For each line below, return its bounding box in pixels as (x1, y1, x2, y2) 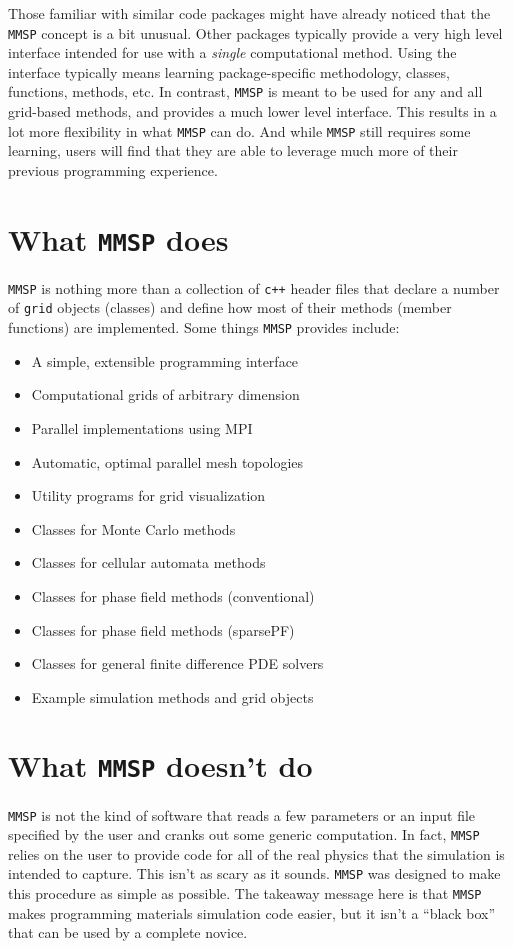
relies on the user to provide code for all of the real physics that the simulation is (8, 843, 505, 864)
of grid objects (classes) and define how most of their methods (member (8, 297, 452, 318)
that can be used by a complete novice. (8, 922, 248, 943)
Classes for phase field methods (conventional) (31, 585, 315, 606)
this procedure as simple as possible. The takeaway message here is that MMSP (8, 883, 482, 904)
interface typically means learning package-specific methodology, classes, (8, 61, 450, 82)
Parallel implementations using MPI (31, 417, 253, 438)
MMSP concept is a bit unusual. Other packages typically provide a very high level (8, 22, 503, 43)
